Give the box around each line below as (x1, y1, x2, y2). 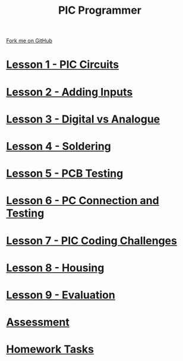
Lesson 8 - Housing (6, 261, 105, 274)
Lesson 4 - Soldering (6, 139, 112, 153)
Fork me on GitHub (6, 37, 52, 45)
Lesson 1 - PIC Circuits (6, 58, 119, 71)
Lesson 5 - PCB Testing (6, 167, 124, 180)
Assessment (6, 316, 70, 329)
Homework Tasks (6, 343, 94, 356)
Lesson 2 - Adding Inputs (6, 85, 133, 99)
